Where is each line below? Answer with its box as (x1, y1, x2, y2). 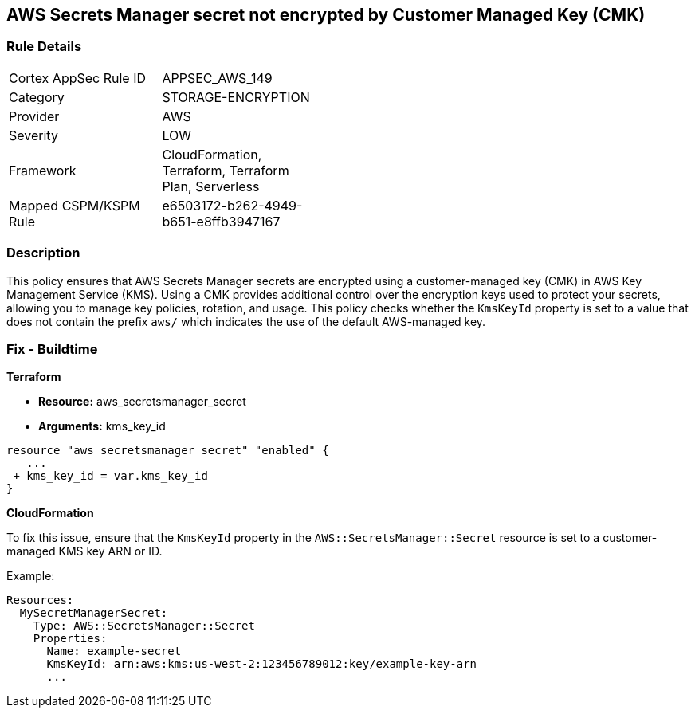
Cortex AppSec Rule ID (9, 69, 147, 86)
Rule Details (6, 38, 82, 55)
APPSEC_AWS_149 (162, 69, 273, 86)
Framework (9, 162, 77, 178)
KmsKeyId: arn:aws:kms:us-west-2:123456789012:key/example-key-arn (46, 657, 477, 671)
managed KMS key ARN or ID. (6, 544, 163, 559)
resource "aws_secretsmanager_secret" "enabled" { (6, 444, 329, 457)
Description (6, 245, 80, 261)
